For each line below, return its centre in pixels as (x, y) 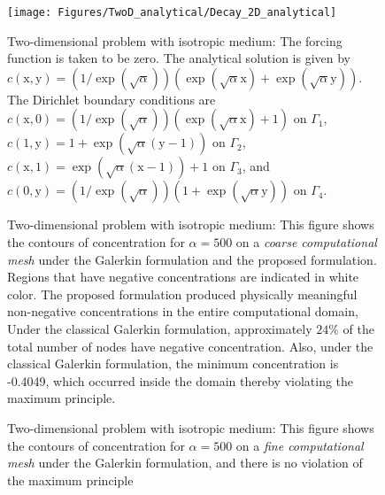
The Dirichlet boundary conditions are (112, 99)
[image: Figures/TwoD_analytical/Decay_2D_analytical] (172, 12)
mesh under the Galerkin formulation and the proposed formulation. (192, 259)
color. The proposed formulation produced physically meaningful (182, 294)
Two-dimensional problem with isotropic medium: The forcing (175, 40)
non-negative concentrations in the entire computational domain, (183, 311)
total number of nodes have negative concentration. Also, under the (190, 346)
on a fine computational (300, 445)
